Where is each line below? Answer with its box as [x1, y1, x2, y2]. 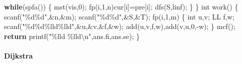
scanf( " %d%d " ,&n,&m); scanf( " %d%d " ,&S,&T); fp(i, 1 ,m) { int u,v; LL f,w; [4, 11, 234, 21]
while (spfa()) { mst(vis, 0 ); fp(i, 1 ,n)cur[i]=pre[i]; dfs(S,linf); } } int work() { [4, 1, 238, 11]
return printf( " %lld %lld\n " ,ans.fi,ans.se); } [4, 30, 140, 41]
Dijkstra [4, 50, 33, 60]
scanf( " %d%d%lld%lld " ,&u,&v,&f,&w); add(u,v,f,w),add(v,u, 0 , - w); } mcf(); [4, 21, 235, 31]
